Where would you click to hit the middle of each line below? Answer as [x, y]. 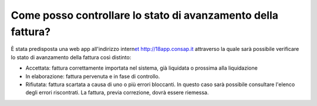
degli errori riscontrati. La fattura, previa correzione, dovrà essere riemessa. [117, 93]
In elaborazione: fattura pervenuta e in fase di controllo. [93, 76]
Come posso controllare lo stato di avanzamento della [145, 15]
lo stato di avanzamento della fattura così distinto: [71, 57]
